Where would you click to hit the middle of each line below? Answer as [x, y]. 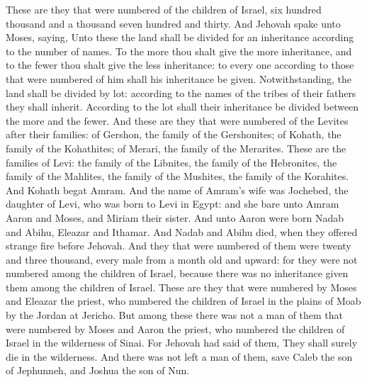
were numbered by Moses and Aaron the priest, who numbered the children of [175, 328]
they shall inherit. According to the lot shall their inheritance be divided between [182, 107]
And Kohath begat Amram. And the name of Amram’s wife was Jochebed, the [177, 190]
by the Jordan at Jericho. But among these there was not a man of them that [175, 315]
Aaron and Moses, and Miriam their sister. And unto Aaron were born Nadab [175, 217]
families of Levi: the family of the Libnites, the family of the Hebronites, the [171, 162]
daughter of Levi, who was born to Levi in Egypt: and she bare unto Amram [173, 204]
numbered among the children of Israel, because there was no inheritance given [177, 273]
